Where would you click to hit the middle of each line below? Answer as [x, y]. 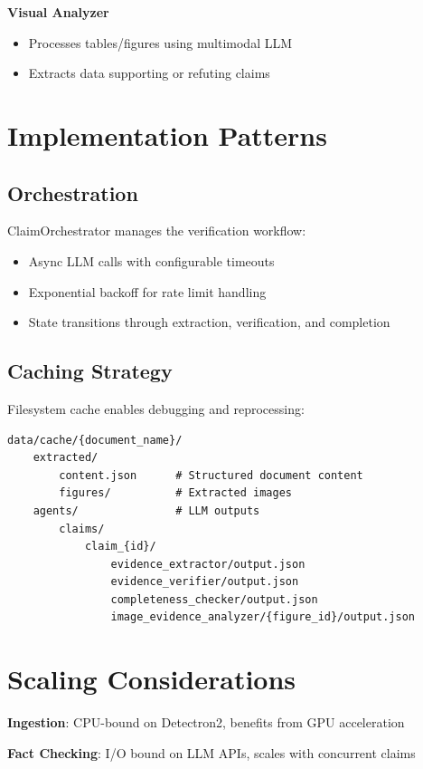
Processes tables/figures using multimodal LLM [160, 42]
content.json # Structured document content [211, 475]
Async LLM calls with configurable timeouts [151, 260]
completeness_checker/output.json [214, 599]
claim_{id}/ [120, 547]
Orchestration [73, 192]
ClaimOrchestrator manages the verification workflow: [157, 231]
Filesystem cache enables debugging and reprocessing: [156, 408]
